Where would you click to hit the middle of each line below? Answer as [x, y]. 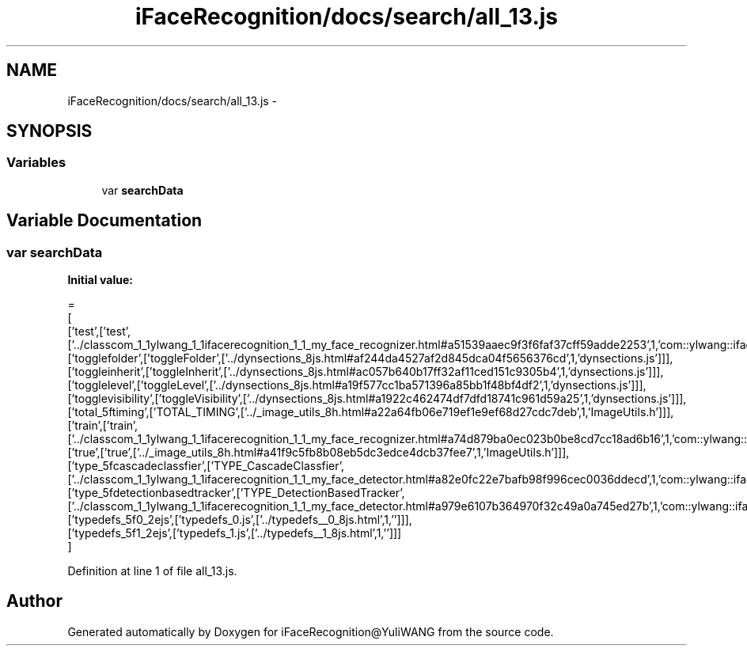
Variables [36, 163]
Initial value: [100, 280]
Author [34, 601]
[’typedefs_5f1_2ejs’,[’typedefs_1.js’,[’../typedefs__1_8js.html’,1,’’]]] [235, 533]
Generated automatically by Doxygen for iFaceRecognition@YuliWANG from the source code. [311, 631]
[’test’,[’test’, [99, 332]
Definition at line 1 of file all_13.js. [152, 571]
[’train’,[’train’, [103, 426]
